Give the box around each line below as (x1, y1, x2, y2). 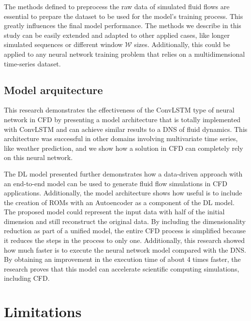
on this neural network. (4, 152, 73, 162)
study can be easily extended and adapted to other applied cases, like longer (4, 30, 230, 40)
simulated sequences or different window (4, 39, 123, 49)
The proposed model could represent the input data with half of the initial (4, 207, 225, 217)
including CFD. (4, 273, 50, 283)
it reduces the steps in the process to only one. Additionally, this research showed (4, 235, 245, 245)
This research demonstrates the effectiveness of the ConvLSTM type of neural (4, 105, 235, 115)
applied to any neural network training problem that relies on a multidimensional (4, 48, 245, 59)
